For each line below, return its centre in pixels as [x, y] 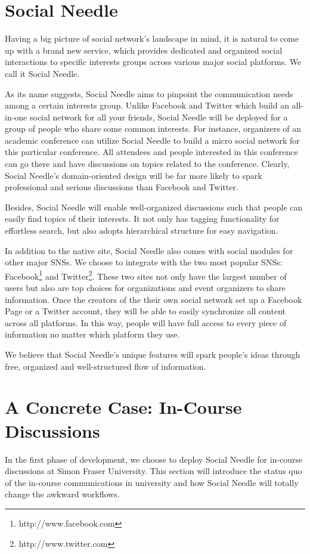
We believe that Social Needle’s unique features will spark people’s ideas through [153, 355]
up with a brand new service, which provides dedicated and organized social [144, 50]
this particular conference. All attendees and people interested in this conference [151, 152]
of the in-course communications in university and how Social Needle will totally [152, 482]
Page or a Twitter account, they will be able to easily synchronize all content [145, 311]
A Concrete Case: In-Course [123, 407]
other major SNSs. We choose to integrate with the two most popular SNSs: [144, 262]
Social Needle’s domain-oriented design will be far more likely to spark [134, 175]
